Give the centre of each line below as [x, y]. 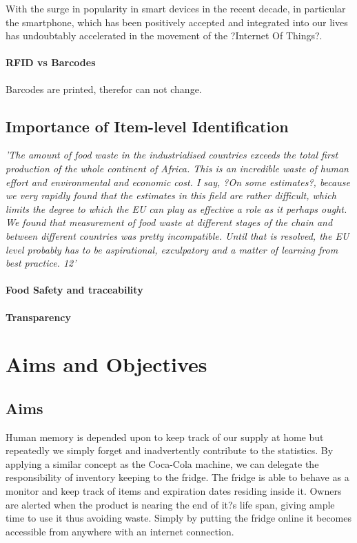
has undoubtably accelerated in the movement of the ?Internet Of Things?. [164, 35]
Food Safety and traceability [74, 290]
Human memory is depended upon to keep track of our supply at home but [165, 437]
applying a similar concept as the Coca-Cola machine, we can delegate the [162, 463]
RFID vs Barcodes [51, 62]
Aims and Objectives [106, 364]
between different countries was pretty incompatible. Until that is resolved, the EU [177, 235]
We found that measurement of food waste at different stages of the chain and [169, 222]
